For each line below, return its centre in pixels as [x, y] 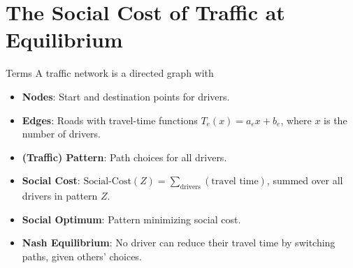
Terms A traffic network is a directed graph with [110, 73]
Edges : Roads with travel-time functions [110, 120]
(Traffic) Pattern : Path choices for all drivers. [124, 157]
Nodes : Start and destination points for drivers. [126, 96]
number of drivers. [62, 134]
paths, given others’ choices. [82, 256]
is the [336, 120]
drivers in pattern [60, 196]
